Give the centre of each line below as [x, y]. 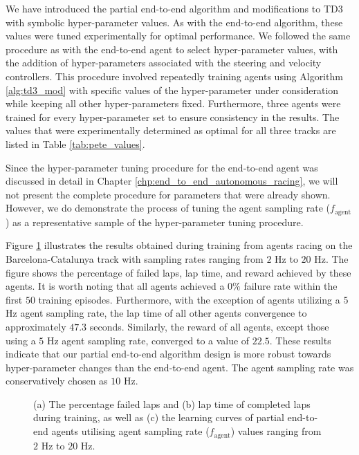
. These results [300, 340]
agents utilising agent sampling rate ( [130, 431]
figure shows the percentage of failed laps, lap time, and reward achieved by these [178, 272]
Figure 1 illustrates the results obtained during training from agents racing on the [179, 245]
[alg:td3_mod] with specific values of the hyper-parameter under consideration [172, 90]
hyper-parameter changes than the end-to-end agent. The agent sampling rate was [180, 367]
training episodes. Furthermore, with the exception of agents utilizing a [189, 299]
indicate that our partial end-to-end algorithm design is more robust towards [168, 354]
